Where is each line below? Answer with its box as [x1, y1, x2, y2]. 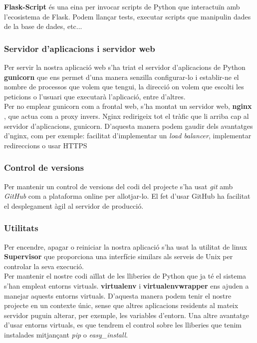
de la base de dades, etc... [4, 21, 82, 31]
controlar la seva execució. [4, 261, 84, 271]
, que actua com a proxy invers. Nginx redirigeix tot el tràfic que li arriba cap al [4, 110, 249, 121]
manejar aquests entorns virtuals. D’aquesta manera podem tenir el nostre [4, 290, 232, 301]
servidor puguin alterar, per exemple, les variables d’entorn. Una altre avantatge [4, 310, 249, 320]
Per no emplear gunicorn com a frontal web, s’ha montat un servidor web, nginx [4, 101, 252, 111]
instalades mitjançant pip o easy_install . [4, 329, 128, 340]
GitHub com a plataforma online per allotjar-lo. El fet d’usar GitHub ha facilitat [4, 191, 251, 201]
